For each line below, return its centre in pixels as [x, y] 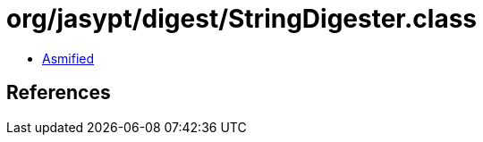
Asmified [68, 58]
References [59, 93]
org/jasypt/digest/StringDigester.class [242, 19]
